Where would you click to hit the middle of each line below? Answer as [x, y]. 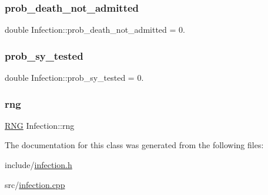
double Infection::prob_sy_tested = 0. [74, 78]
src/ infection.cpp [35, 184]
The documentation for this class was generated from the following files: [134, 145]
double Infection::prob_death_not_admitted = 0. [95, 30]
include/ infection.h [38, 165]
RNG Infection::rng [40, 125]
